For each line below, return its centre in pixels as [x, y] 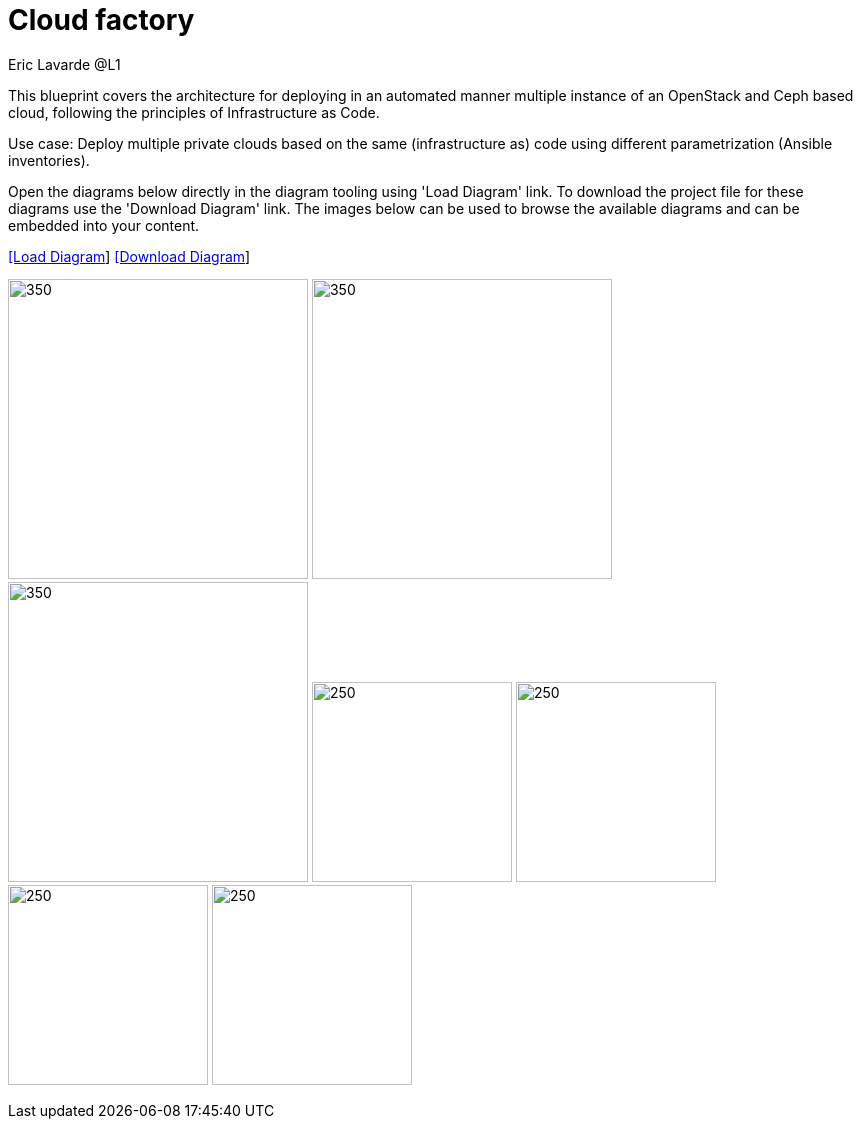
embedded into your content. [104, 225]
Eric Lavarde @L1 [64, 64]
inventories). [49, 160]
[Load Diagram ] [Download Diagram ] [129, 256]
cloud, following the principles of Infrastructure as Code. [194, 112]
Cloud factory [101, 20]
